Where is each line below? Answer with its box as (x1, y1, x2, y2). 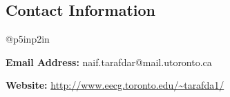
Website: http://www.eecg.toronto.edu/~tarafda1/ (6, 78, 224, 92)
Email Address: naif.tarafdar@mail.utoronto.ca (6, 54, 212, 69)
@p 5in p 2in (6, 32, 50, 46)
